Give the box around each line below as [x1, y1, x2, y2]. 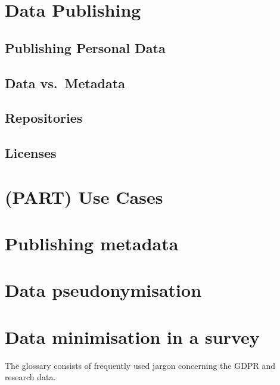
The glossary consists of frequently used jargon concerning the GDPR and [5, 359, 275, 371]
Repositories [5, 108, 83, 127]
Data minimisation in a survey [5, 324, 260, 349]
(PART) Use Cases [5, 184, 163, 209]
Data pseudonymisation [5, 278, 202, 302]
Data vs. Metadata [5, 73, 125, 92]
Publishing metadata [5, 231, 179, 256]
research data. [5, 371, 56, 383]
